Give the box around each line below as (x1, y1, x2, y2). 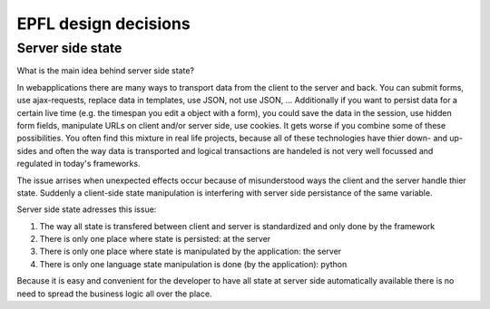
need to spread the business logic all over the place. (16, 288, 212, 299)
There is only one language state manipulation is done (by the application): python (39, 258, 348, 269)
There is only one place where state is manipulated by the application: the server (39, 246, 342, 257)
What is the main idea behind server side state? (16, 65, 195, 76)
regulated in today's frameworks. (16, 159, 141, 169)
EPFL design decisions (16, 14, 191, 34)
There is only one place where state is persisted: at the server (39, 234, 271, 245)
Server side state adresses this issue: (16, 204, 157, 215)
